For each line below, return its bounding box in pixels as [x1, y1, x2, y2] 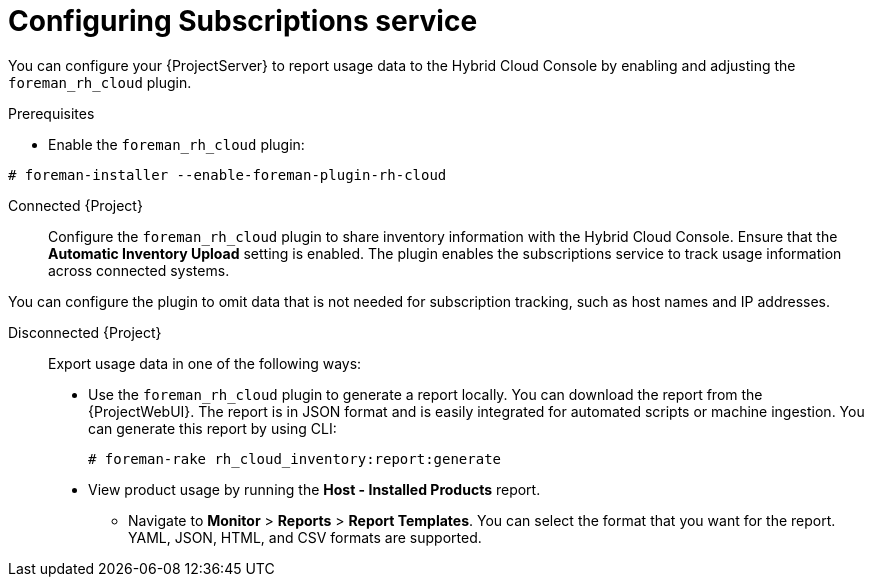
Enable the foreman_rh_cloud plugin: [48, 135, 305, 153]
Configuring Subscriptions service [8, 4, 478, 38]
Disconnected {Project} [8, 323, 162, 341]
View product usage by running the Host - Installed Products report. [88, 480, 541, 498]
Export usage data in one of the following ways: [48, 354, 362, 372]
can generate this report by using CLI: [88, 419, 337, 437]
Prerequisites [8, 104, 95, 122]
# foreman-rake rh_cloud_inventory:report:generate [88, 450, 502, 467]
